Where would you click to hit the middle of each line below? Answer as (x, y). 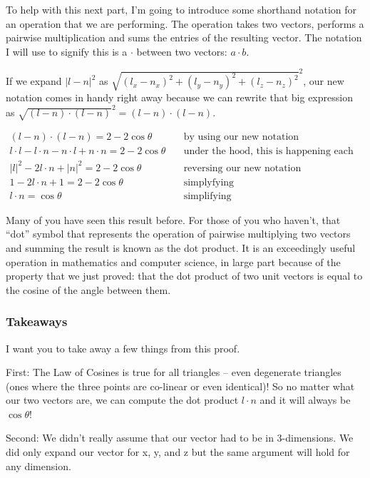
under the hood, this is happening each (268, 152)
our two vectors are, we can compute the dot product (122, 400)
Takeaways (37, 321)
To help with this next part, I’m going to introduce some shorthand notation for (181, 9)
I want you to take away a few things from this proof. (123, 348)
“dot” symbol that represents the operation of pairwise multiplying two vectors (178, 234)
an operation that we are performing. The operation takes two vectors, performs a (185, 23)
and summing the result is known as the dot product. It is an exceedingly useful (181, 247)
